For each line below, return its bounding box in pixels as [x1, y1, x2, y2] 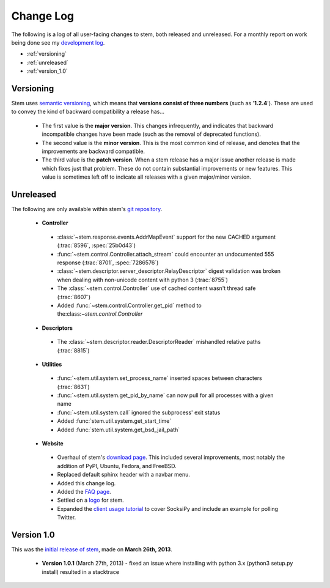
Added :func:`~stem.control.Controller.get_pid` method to [57, 302, 202, 309]
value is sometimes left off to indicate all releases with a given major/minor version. [42, 173, 252, 180]
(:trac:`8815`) [57, 346, 90, 354]
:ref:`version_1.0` [26, 67, 68, 75]
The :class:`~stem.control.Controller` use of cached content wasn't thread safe [57, 285, 256, 292]
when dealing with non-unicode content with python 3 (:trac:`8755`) [57, 276, 229, 283]
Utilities [42, 360, 62, 368]
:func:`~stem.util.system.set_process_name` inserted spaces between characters [57, 374, 262, 382]
